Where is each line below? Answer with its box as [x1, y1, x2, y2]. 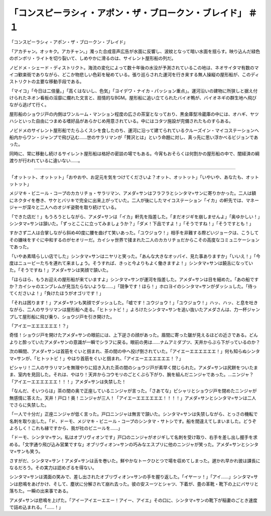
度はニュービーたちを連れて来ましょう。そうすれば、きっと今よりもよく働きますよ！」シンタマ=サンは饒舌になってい [9, 260, 253, 266]
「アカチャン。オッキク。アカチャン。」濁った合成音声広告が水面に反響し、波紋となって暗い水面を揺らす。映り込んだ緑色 [9, 48, 260, 54]
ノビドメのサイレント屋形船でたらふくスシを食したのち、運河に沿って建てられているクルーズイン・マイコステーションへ [9, 127, 259, 133]
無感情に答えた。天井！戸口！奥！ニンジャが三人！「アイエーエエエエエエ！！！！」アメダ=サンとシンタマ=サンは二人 [9, 395, 256, 401]
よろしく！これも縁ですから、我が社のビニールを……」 [9, 425, 123, 431]
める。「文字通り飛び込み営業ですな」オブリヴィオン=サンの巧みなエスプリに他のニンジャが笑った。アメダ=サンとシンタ [9, 441, 259, 447]
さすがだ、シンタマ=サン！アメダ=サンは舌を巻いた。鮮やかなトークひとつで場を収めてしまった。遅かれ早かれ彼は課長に [9, 457, 260, 464]
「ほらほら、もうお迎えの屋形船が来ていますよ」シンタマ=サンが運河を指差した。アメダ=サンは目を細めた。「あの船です [9, 276, 259, 282]
